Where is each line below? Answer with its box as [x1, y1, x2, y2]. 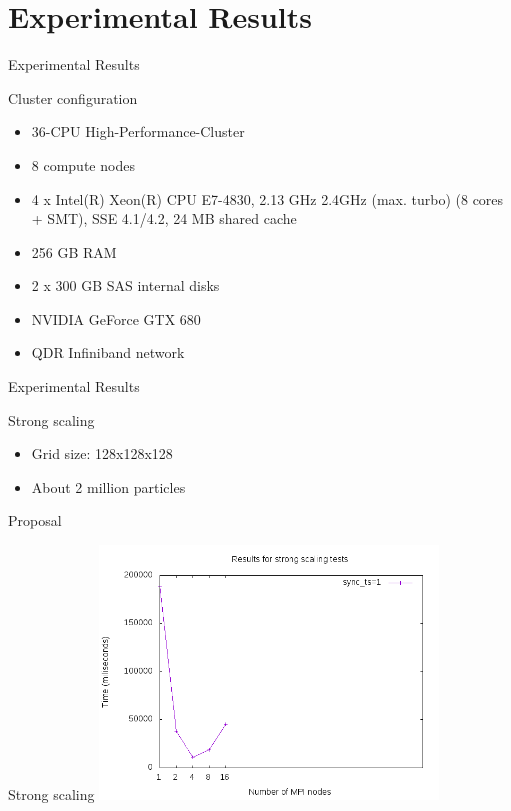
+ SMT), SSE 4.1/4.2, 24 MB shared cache [31, 208, 297, 229]
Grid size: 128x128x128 [31, 443, 173, 464]
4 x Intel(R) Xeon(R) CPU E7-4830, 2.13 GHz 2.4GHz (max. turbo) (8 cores [31, 188, 504, 209]
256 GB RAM [31, 241, 117, 262]
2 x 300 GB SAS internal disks [31, 275, 220, 296]
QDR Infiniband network [31, 342, 185, 363]
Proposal [8, 510, 62, 531]
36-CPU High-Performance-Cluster [31, 121, 245, 142]
